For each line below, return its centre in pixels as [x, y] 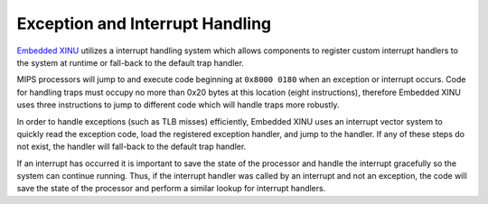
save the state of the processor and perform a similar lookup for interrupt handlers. [171, 189]
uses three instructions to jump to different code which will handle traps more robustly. [178, 105]
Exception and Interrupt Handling [144, 23]
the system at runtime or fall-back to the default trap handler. [130, 62]
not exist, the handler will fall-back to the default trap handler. [131, 147]
